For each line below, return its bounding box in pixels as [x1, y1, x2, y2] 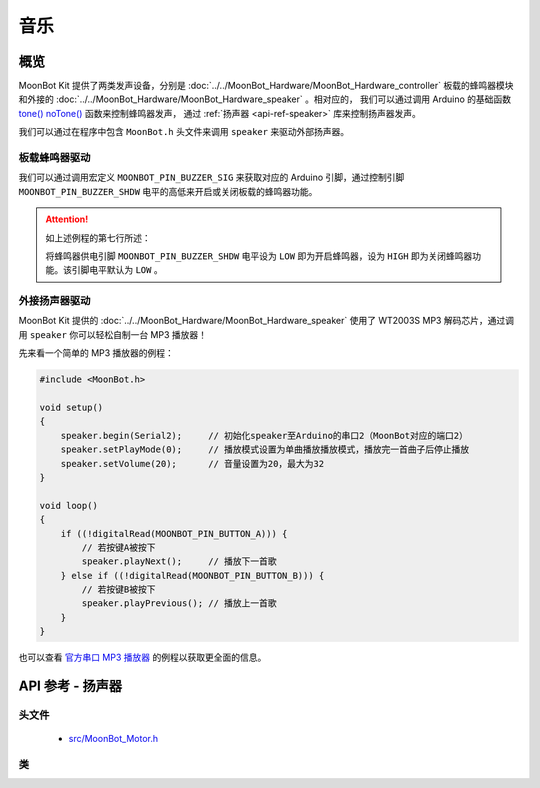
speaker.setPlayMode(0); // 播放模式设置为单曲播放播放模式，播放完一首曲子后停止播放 [60, 444, 470, 455]
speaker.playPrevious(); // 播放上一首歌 [81, 598, 277, 609]
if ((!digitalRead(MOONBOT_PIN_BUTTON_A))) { [60, 528, 288, 539]
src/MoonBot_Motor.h [68, 733, 159, 745]
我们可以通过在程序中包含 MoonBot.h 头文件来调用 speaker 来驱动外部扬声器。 [18, 126, 350, 138]
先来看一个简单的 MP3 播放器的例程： [18, 347, 175, 359]
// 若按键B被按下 [81, 584, 156, 595]
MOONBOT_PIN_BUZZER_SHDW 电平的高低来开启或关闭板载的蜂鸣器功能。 [18, 185, 318, 197]
